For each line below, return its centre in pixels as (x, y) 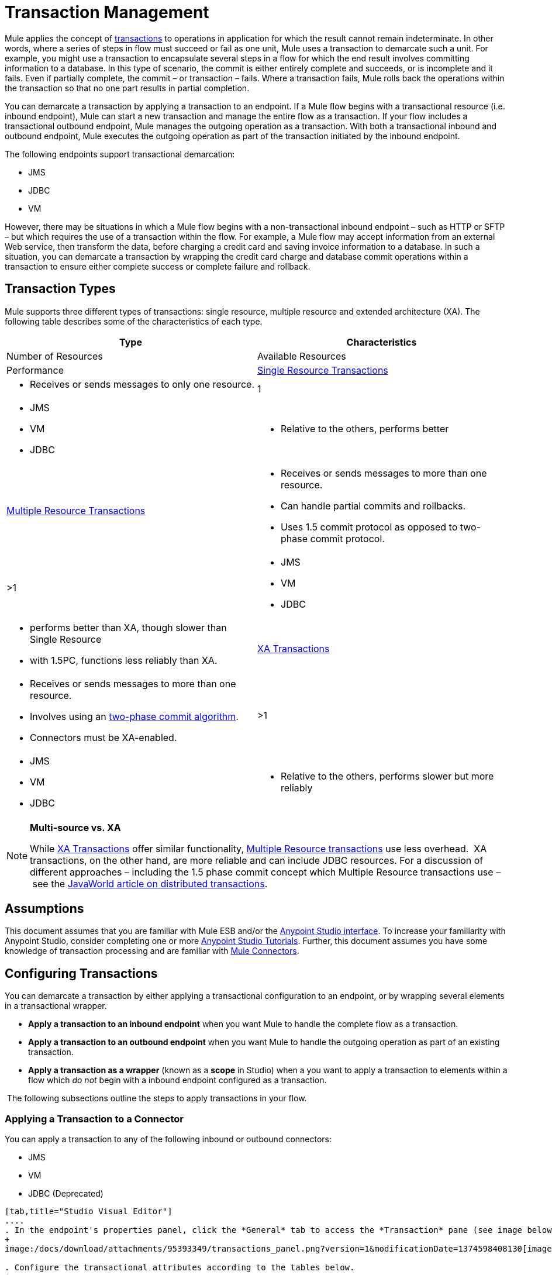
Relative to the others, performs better (365, 428)
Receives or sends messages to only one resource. (142, 384)
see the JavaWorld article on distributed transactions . (150, 883)
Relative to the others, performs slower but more (387, 776)
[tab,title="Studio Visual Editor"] (89, 1212)
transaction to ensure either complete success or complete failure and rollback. (158, 266)
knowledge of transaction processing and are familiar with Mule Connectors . (152, 951)
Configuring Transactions (81, 973)
